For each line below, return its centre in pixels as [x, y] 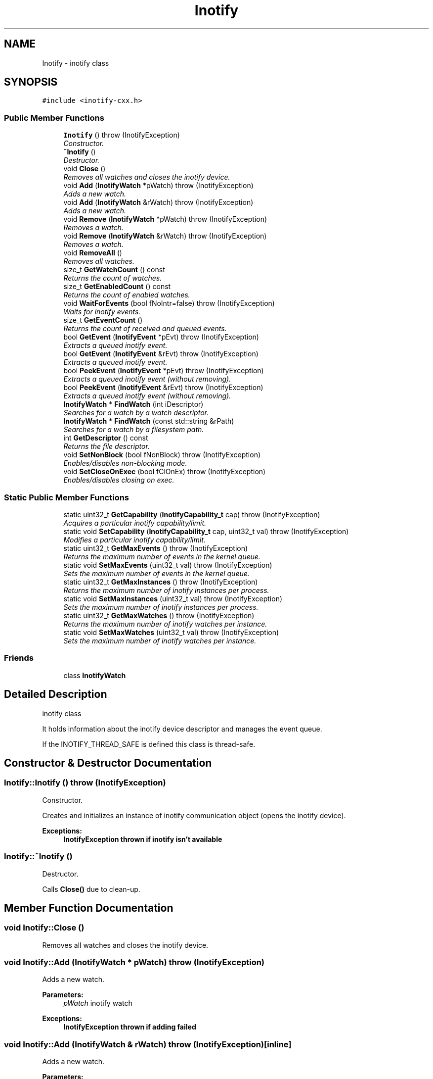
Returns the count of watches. [113, 278]
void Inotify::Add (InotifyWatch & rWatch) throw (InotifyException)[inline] [148, 1044]
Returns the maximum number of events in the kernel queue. [162, 556]
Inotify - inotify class [76, 63]
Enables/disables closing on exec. [119, 480]
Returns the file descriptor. [107, 446]
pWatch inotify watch [98, 1003]
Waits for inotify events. [102, 312]
